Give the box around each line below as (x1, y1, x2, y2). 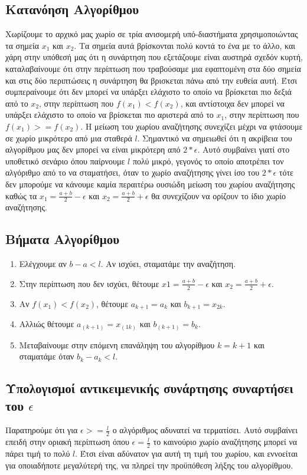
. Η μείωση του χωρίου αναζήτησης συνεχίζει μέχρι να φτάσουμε (80, 120, 303, 132)
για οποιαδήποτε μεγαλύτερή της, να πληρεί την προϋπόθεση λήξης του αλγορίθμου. (5, 458, 293, 471)
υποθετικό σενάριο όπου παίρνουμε (5, 154, 125, 167)
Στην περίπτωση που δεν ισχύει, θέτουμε (19, 277, 159, 289)
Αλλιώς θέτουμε (19, 318, 74, 330)
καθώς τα (5, 189, 37, 202)
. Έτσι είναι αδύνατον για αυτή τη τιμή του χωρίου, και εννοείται (75, 447, 298, 459)
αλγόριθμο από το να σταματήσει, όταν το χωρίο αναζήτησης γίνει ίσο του (5, 166, 260, 179)
